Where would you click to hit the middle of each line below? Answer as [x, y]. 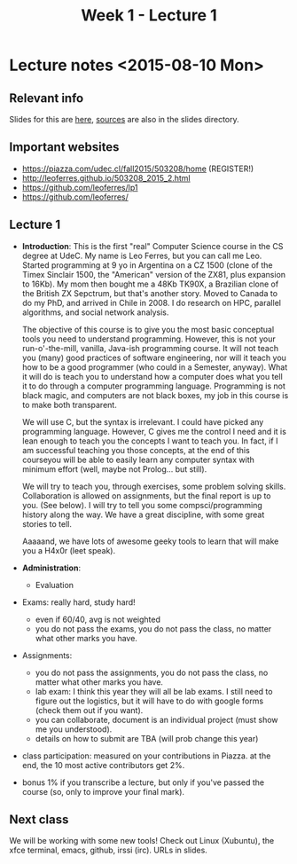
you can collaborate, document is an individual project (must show [156, 719]
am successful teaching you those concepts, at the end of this [136, 450]
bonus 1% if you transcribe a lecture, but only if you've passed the [143, 782]
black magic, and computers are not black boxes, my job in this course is [155, 395]
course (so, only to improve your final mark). [103, 791]
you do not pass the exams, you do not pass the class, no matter [153, 628]
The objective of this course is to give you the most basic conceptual [148, 329]
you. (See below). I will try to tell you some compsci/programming [142, 505]
